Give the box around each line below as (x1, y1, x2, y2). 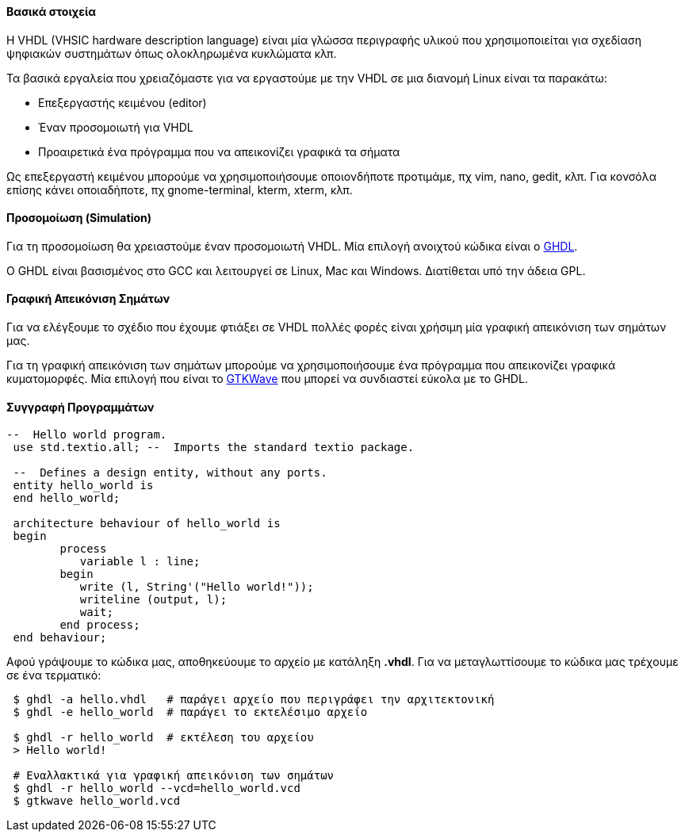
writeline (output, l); (79, 593, 228, 606)
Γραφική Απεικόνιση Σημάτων (6, 292, 170, 306)
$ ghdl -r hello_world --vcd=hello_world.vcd (13, 782, 300, 795)
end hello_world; (13, 492, 121, 505)
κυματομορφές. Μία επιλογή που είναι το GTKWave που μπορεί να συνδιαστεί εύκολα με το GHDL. (6, 372, 528, 386)
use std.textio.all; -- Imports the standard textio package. (13, 441, 415, 454)
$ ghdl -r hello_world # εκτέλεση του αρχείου (13, 731, 314, 744)
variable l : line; (79, 555, 201, 568)
